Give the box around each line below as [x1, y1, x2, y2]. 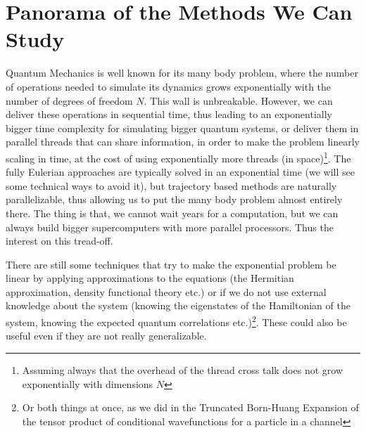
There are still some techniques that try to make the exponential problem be [6, 257, 336, 271]
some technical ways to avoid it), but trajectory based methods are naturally [6, 178, 337, 193]
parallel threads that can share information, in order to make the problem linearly [6, 134, 360, 149]
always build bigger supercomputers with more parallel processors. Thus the [6, 219, 334, 234]
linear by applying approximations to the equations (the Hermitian [6, 271, 294, 285]
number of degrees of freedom [6, 93, 133, 108]
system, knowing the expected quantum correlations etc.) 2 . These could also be [6, 313, 347, 329]
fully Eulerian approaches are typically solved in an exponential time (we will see [6, 164, 355, 179]
